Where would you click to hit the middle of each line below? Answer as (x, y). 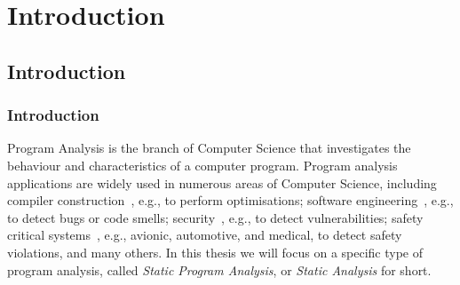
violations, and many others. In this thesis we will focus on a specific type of (215, 252)
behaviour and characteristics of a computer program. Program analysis (202, 165)
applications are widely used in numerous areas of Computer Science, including (222, 182)
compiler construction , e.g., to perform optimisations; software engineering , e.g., (230, 200)
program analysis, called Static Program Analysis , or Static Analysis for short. (219, 269)
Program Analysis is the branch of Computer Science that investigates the (209, 148)
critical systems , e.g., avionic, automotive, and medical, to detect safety (205, 235)
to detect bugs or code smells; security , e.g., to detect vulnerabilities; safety (215, 217)
